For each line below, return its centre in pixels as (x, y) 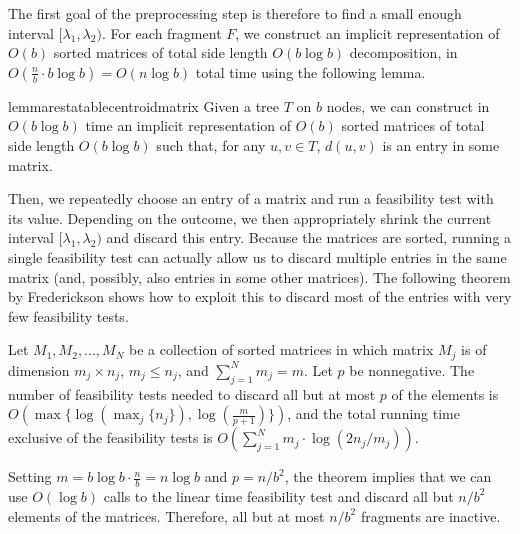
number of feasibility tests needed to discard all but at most (192, 393)
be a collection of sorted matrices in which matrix (281, 349)
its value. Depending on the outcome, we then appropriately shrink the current (250, 217)
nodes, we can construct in (408, 105)
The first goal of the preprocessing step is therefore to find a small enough (235, 13)
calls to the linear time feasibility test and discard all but (278, 495)
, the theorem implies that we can (388, 476)
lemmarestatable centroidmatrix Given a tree (143, 105)
